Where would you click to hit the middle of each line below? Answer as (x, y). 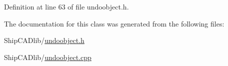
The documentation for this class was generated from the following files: (114, 23)
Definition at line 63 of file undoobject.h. (66, 6)
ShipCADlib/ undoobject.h (44, 40)
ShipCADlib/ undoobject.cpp (48, 57)
